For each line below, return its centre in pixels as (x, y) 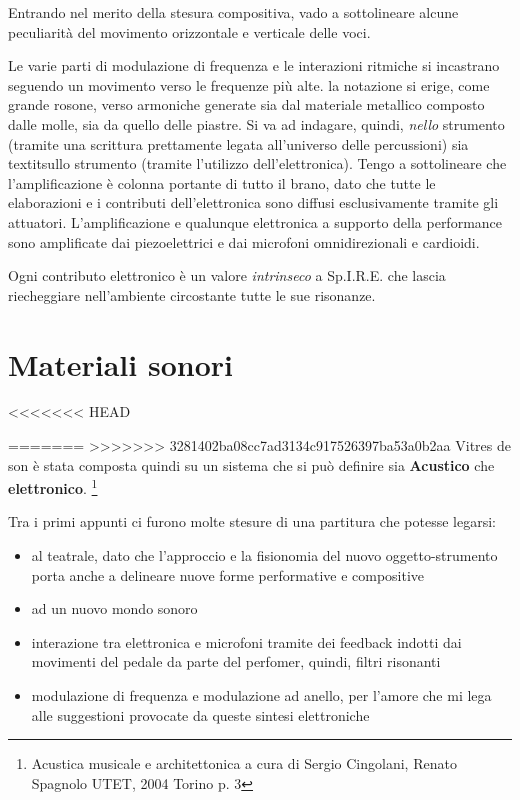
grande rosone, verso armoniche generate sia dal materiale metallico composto (246, 104)
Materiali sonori (120, 363)
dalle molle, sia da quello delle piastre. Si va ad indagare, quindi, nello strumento (256, 123)
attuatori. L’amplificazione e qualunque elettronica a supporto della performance (255, 221)
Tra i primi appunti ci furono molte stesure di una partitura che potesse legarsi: (252, 521)
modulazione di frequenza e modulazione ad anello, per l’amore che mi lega (261, 695)
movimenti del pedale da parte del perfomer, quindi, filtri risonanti (236, 661)
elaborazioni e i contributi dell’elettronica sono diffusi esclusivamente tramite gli (253, 202)
